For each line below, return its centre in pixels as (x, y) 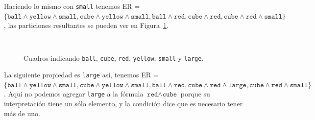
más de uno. (22, 113)
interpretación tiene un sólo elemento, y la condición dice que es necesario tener (123, 103)
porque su (195, 94)
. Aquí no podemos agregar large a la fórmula (74, 94)
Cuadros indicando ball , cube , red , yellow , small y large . (114, 58)
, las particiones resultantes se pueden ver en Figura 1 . (86, 25)
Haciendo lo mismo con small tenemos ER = (72, 6)
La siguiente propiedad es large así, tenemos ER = (81, 75)
